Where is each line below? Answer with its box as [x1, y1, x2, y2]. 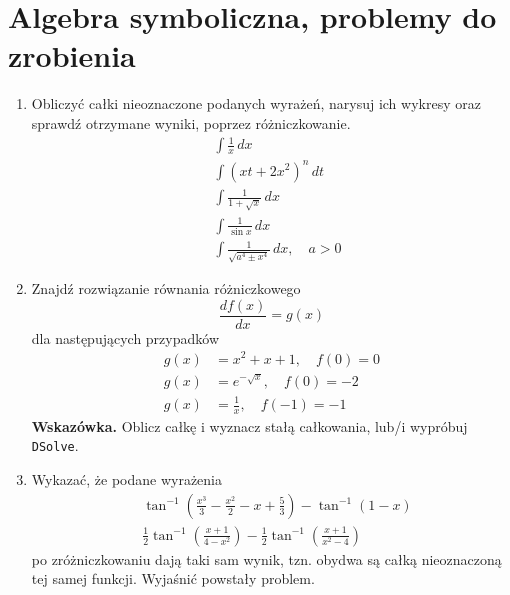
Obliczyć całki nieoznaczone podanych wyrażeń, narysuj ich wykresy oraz [31, 93, 481, 114]
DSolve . [31, 435, 79, 456]
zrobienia [8, 35, 136, 76]
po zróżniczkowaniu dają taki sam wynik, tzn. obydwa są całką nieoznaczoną [31, 548, 502, 569]
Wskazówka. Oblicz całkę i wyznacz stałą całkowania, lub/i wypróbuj [31, 415, 468, 436]
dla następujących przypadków [31, 327, 219, 348]
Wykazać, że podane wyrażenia [31, 469, 223, 490]
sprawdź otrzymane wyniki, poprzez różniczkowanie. [31, 112, 351, 133]
